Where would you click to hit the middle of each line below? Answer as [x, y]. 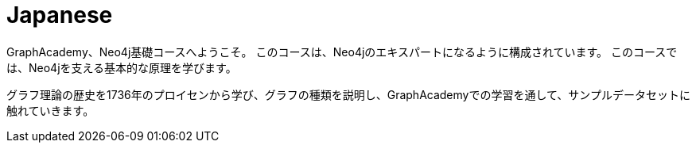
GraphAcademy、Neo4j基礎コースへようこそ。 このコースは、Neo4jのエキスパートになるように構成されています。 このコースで [342, 52]
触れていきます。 [51, 110]
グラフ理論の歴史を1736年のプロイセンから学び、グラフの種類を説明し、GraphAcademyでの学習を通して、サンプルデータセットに [348, 94]
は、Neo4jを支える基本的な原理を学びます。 [122, 67]
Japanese [60, 15]
